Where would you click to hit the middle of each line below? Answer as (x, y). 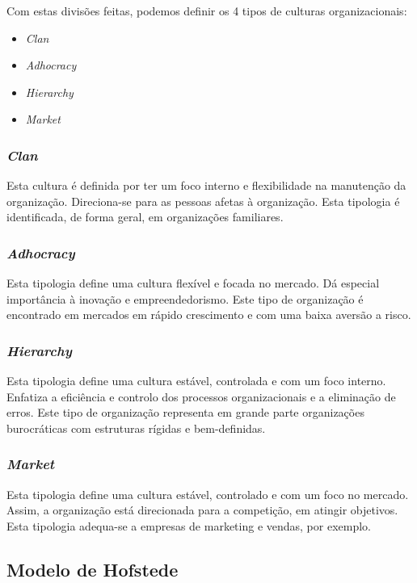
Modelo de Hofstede (93, 569)
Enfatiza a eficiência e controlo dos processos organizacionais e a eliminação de (201, 396)
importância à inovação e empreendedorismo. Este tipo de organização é (185, 298)
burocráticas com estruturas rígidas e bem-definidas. (136, 428)
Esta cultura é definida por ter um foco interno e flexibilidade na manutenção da (206, 185)
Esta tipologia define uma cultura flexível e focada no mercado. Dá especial (193, 283)
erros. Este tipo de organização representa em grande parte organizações (185, 412)
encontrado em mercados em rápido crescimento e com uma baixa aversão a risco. (209, 315)
